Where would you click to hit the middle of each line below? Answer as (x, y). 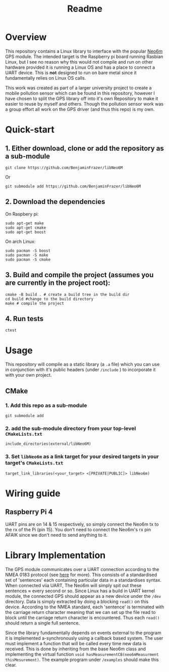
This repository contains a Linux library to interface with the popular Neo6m (84, 51)
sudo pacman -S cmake (28, 260)
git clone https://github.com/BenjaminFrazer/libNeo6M (64, 168)
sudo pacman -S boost (28, 250)
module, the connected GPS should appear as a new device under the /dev (83, 596)
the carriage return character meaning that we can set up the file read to (80, 612)
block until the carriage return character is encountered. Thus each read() (82, 617)
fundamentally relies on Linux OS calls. (46, 78)
